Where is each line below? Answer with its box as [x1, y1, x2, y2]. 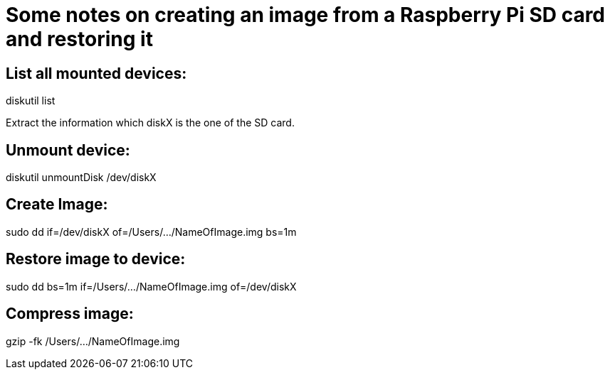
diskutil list [6, 94, 56, 107]
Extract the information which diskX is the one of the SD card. [6, 116, 295, 129]
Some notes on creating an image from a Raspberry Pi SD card [6, 3, 606, 27]
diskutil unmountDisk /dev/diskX [6, 171, 157, 184]
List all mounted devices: [6, 64, 187, 82]
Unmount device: [6, 141, 130, 159]
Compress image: [6, 305, 134, 323]
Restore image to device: [6, 250, 186, 268]
